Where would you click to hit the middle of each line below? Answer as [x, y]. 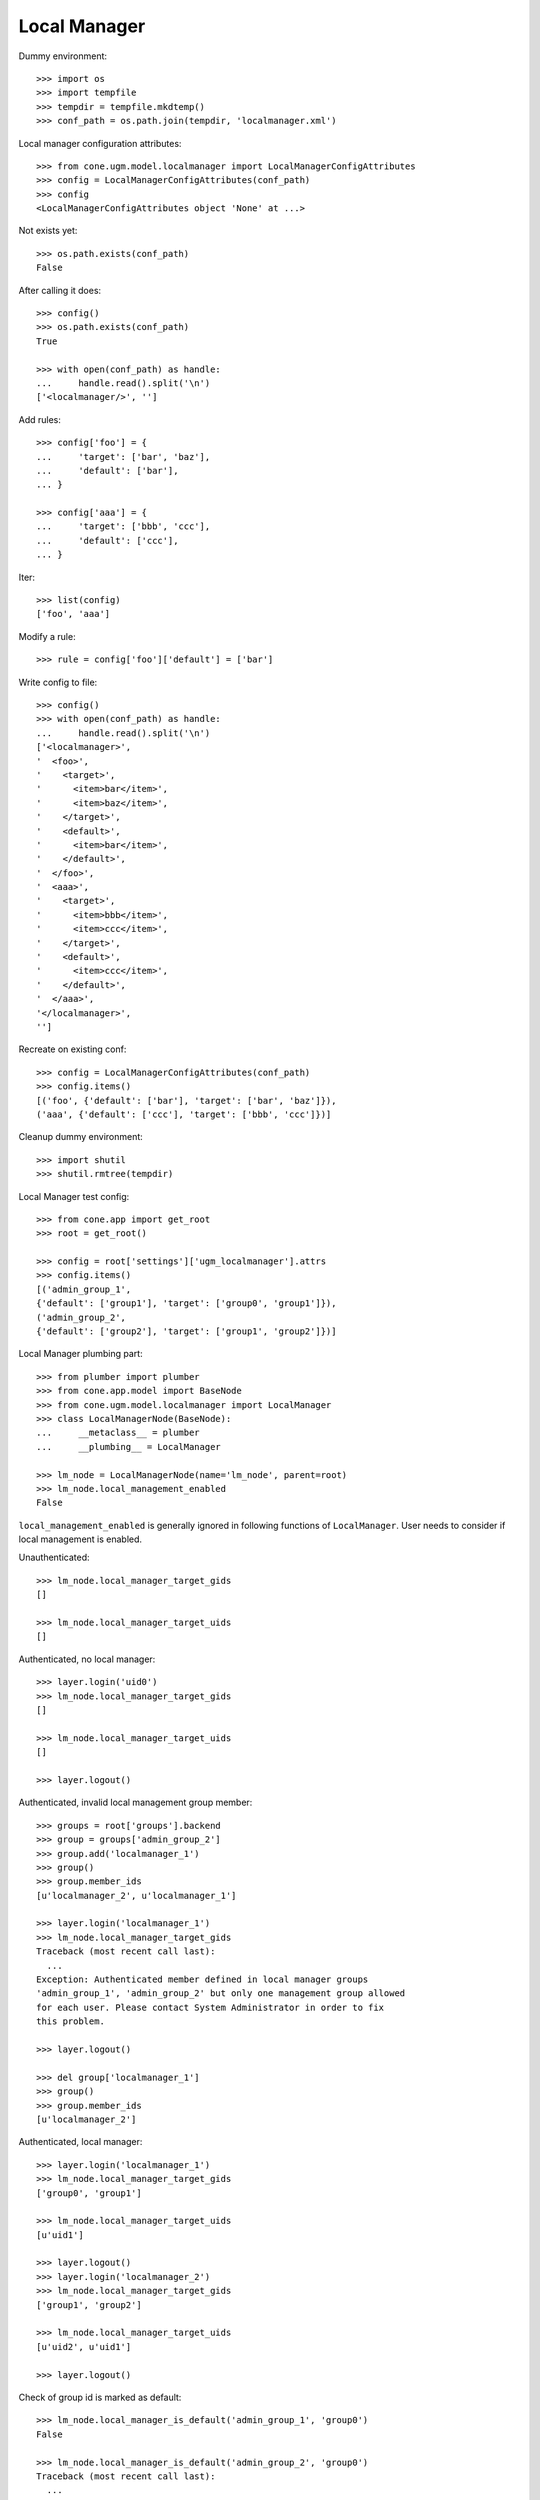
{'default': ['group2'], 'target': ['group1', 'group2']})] [186, 1331]
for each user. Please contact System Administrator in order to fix [210, 2007]
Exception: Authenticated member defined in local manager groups [202, 1979]
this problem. [70, 2021]
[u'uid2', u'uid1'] [84, 2346]
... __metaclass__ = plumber [118, 1433]
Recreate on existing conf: [72, 1049]
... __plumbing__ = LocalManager [129, 1446]
